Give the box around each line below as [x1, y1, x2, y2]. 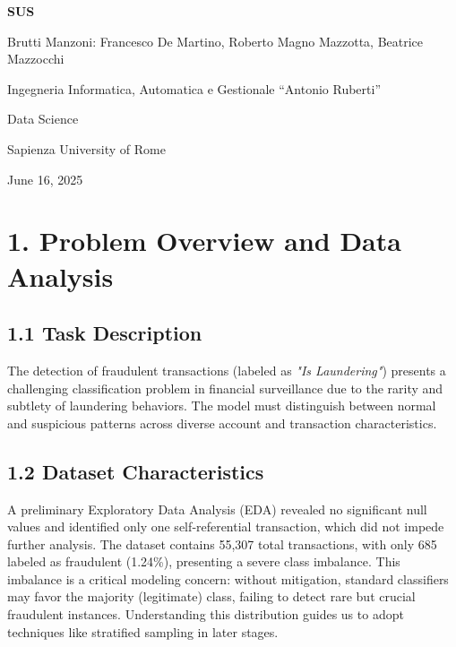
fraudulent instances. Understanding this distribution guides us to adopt [7, 605, 404, 624]
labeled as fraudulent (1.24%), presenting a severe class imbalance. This [7, 552, 400, 571]
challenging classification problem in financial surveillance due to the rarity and [7, 378, 443, 397]
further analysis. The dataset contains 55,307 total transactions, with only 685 [7, 534, 437, 553]
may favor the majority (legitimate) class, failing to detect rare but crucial [7, 587, 416, 606]
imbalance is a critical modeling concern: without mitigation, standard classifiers [7, 569, 449, 588]
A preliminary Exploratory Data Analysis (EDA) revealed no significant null [7, 499, 427, 518]
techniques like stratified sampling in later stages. [7, 622, 279, 641]
